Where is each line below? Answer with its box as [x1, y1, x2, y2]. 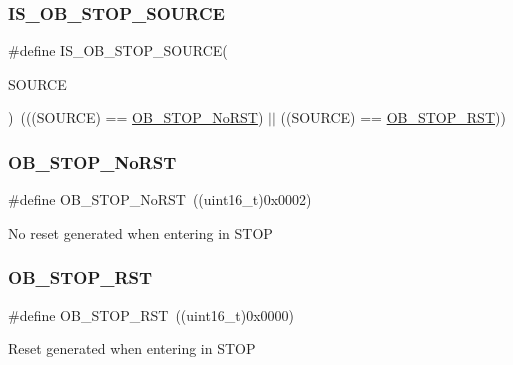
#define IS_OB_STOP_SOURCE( [8, 40, 228, 61]
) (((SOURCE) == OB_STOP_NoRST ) [8, 107, 264, 128]
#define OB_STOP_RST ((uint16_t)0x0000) [8, 304, 295, 325]
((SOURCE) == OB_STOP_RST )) [280, 107, 506, 128]
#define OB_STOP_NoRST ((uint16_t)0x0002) [8, 189, 312, 210]
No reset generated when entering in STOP [8, 222, 273, 243]
